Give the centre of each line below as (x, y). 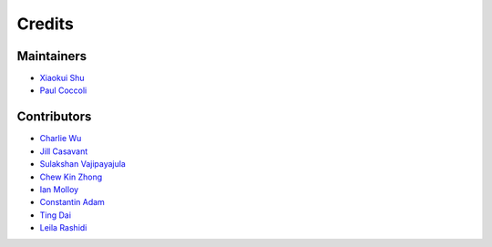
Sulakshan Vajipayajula (83, 164)
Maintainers (52, 56)
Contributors (54, 117)
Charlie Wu (61, 139)
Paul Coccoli (63, 90)
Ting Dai (56, 215)
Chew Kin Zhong (71, 177)
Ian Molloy (59, 189)
